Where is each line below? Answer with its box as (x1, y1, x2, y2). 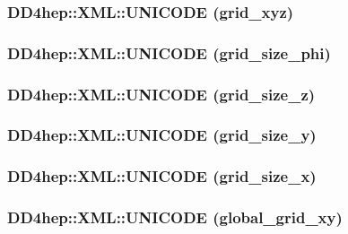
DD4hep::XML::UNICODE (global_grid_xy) (7, 206, 343, 229)
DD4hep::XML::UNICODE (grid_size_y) (7, 124, 317, 146)
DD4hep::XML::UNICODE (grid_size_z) (7, 82, 316, 105)
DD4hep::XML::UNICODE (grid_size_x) (7, 165, 317, 187)
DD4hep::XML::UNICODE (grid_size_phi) (7, 41, 331, 64)
